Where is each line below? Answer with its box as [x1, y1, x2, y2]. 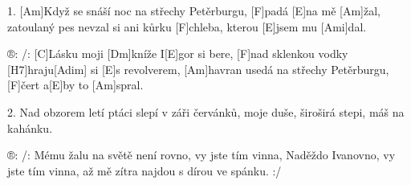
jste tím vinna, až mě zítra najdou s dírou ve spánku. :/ [7, 162, 282, 179]
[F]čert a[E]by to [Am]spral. [7, 76, 144, 93]
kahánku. [7, 119, 53, 136]
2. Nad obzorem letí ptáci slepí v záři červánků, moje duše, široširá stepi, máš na [7, 103, 405, 120]
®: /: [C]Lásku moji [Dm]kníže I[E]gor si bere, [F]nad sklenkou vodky [7, 45, 348, 62]
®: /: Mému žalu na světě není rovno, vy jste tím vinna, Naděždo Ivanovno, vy [7, 146, 396, 163]
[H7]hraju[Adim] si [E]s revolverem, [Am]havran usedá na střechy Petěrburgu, [7, 60, 389, 77]
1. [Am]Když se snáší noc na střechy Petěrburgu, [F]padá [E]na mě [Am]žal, [7, 2, 380, 18]
